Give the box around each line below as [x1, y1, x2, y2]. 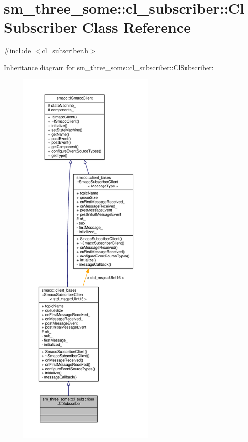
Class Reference [82, 17, 191, 37]
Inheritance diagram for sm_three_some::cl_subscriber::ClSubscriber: [4, 62, 214, 72]
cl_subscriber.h [42, 46, 88, 56]
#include [4, 46, 31, 56]
